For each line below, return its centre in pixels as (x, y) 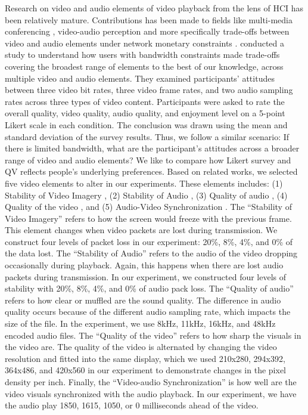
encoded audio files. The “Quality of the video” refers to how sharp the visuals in (153, 335)
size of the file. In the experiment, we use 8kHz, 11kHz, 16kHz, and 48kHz (140, 323)
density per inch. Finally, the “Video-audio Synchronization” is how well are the (151, 382)
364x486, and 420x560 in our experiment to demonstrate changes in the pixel (145, 370)
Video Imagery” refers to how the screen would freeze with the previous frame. (148, 218)
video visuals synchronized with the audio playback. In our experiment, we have (151, 393)
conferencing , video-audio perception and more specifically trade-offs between (147, 31)
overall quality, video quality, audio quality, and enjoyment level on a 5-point (145, 113)
